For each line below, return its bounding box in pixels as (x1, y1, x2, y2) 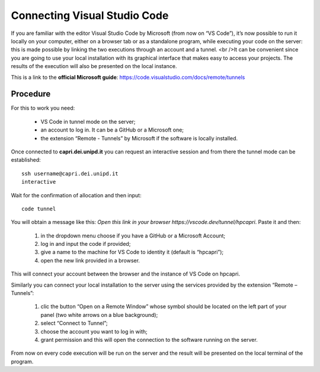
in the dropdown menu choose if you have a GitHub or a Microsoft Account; (40, 232, 226, 239)
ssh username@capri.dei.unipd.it (21, 170, 119, 177)
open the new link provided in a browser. (40, 256, 140, 264)
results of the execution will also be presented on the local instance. (11, 63, 177, 70)
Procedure (11, 89, 51, 99)
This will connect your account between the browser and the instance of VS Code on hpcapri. (11, 270, 240, 278)
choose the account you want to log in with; (40, 328, 148, 335)
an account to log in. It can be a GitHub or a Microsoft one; (40, 126, 184, 133)
